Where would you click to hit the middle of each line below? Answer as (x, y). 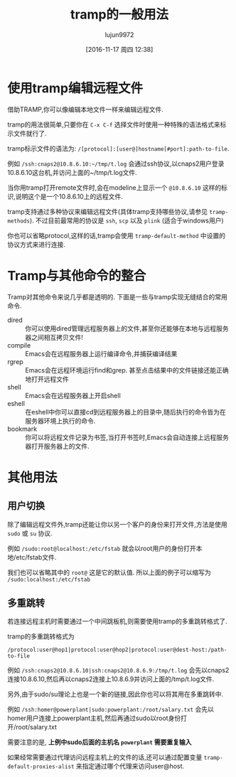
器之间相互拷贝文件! (54, 337)
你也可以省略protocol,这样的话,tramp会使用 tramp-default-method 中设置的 (117, 235)
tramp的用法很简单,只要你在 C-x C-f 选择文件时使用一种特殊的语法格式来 (114, 124)
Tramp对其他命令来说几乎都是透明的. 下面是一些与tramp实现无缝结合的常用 (117, 296)
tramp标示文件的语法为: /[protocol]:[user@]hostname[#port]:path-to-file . (118, 148)
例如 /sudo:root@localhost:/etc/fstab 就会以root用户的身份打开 (102, 548)
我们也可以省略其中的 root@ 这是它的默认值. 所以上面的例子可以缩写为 (109, 572)
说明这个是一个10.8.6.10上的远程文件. (69, 196)
